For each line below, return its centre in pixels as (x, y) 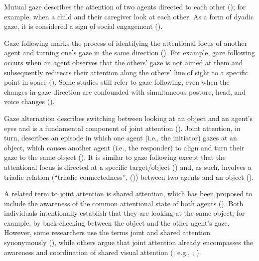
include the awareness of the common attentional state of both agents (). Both (124, 203)
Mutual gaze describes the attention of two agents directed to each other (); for (125, 6)
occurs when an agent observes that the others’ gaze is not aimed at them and (124, 62)
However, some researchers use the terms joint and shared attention (107, 232)
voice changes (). (29, 101)
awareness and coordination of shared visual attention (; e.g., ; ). (103, 252)
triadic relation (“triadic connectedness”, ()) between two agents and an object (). (129, 177)
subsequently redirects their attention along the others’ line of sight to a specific (126, 72)
